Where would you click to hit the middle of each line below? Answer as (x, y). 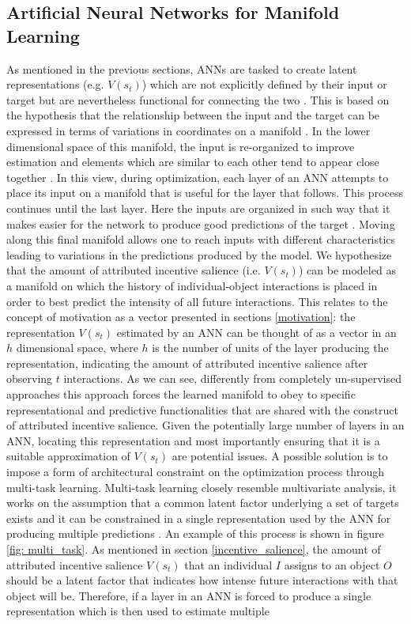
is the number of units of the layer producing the (270, 348)
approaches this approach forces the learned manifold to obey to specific (181, 394)
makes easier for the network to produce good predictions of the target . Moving (201, 223)
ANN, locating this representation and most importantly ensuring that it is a (193, 440)
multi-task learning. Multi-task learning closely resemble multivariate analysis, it (202, 487)
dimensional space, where (77, 348)
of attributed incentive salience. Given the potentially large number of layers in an (205, 425)
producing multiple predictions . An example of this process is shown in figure (195, 533)
